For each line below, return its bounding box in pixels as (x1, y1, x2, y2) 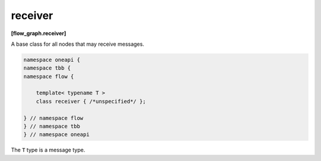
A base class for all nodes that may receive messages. (11, 40, 144, 48)
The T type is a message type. (11, 146, 86, 154)
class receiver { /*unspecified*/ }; (36, 98, 146, 105)
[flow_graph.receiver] (11, 30, 67, 37)
